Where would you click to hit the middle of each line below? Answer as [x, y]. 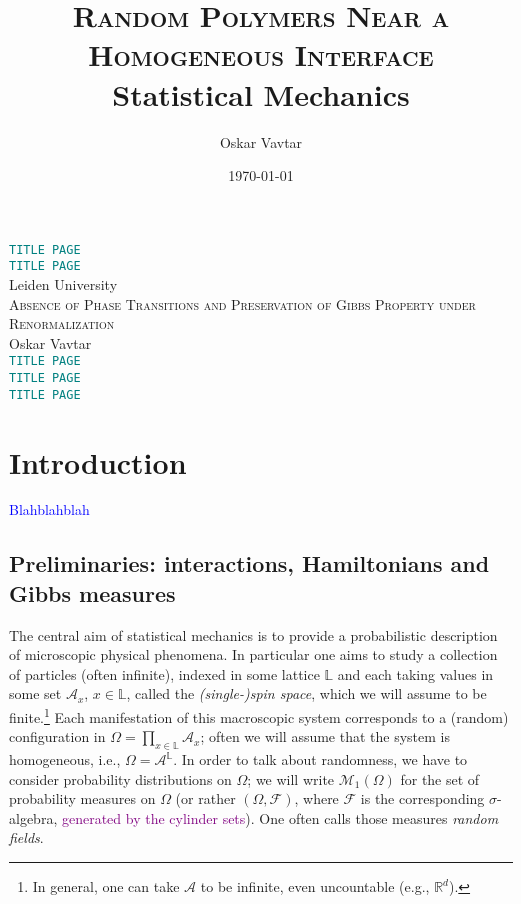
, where [316, 798]
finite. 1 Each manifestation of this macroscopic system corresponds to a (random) [259, 715]
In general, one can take [106, 886]
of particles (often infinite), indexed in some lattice [164, 673]
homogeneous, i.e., [65, 759]
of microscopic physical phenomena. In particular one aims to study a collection [253, 654]
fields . [26, 837]
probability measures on [82, 798]
